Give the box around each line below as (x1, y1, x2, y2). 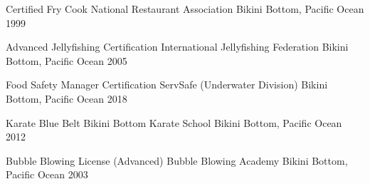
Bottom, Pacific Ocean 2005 (6, 53, 127, 68)
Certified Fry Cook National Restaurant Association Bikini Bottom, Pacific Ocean (6, 1, 364, 16)
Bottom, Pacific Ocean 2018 (6, 91, 127, 106)
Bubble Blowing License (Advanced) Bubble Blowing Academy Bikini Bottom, (6, 153, 348, 168)
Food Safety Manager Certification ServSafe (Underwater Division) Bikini (6, 77, 328, 92)
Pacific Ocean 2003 (6, 167, 88, 182)
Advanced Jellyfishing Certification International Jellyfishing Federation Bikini (6, 39, 349, 54)
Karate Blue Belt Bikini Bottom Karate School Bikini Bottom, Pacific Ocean (6, 115, 342, 130)
